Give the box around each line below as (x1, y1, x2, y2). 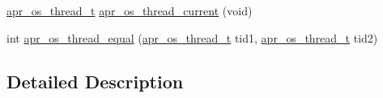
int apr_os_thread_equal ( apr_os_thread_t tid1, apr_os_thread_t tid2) (6, 29, 378, 46)
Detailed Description (6, 68, 184, 93)
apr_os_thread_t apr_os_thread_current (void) (6, 2, 253, 18)
